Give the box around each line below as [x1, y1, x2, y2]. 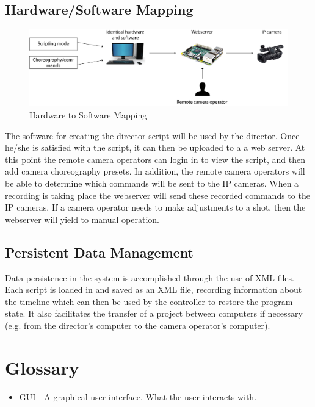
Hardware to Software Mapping [29, 109, 147, 121]
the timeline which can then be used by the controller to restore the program [5, 295, 293, 308]
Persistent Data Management [5, 242, 194, 261]
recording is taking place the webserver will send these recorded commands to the [5, 189, 310, 201]
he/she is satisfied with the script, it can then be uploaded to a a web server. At [5, 141, 305, 154]
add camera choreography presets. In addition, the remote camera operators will [5, 165, 305, 178]
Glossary [5, 355, 79, 380]
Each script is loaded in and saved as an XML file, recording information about [5, 283, 302, 296]
